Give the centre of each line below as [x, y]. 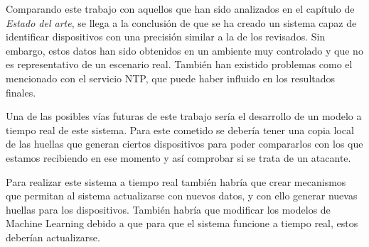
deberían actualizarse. [53, 237]
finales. [21, 92]
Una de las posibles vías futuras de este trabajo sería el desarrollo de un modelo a [184, 116]
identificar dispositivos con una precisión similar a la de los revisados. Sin [166, 37]
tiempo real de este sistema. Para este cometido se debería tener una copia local [180, 130]
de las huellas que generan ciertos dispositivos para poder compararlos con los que [184, 144]
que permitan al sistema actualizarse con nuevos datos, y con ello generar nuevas [182, 196]
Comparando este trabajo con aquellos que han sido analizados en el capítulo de [180, 9]
